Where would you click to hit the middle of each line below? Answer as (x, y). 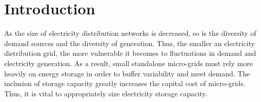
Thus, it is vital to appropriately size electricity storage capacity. (106, 93)
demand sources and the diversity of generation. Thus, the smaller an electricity (130, 43)
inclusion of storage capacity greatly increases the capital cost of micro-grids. (125, 83)
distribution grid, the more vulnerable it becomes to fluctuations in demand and (130, 53)
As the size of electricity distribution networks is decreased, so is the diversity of (130, 33)
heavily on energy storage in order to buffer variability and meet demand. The (127, 73)
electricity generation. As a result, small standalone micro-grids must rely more (128, 63)
